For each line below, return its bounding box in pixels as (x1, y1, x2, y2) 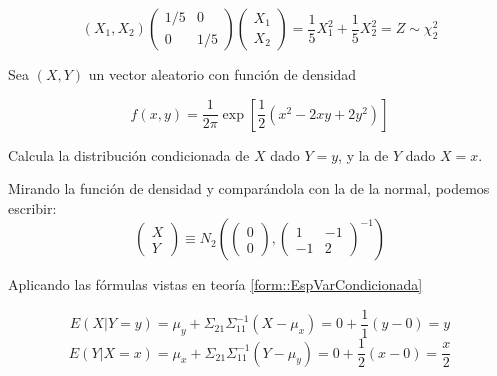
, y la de (338, 144, 389, 165)
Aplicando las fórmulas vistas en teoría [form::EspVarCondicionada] (8, 274, 423, 295)
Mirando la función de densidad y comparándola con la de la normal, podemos (8, 178, 490, 199)
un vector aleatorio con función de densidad (88, 64, 357, 84)
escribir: (8, 197, 57, 218)
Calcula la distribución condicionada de (8, 144, 250, 165)
